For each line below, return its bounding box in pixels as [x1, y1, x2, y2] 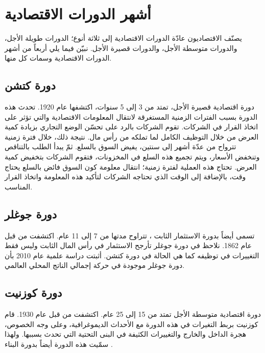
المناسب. [5, 181, 33, 192]
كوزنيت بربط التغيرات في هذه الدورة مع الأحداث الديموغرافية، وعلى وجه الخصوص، [5, 318, 258, 329]
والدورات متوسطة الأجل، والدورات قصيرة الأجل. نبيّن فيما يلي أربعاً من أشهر [5, 42, 237, 53]
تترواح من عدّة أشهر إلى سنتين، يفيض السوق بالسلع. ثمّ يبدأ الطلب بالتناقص [5, 141, 236, 152]
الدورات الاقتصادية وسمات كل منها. [5, 52, 112, 63]
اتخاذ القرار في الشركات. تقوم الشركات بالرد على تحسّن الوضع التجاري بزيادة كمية [5, 121, 258, 132]
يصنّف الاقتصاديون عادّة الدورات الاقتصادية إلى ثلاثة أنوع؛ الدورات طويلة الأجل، [5, 33, 242, 43]
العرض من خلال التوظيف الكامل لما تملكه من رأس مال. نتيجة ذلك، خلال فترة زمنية [5, 131, 259, 142]
